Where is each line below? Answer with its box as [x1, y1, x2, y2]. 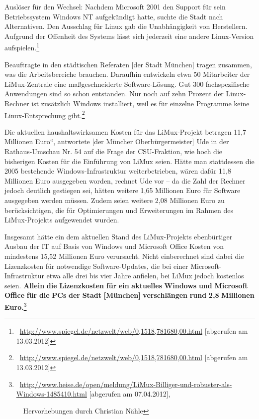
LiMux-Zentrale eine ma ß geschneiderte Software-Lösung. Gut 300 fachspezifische [4, 78, 250, 89]
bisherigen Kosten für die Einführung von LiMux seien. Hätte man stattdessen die [4, 156, 255, 166]
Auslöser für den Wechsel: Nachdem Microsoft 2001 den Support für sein [4, 1, 226, 11]
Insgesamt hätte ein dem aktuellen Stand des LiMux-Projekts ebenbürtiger [4, 231, 233, 241]
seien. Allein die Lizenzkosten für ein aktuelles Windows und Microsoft [4, 280, 248, 290]
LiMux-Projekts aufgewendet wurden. [4, 214, 119, 225]
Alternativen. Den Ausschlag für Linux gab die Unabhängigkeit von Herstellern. [4, 21, 248, 31]
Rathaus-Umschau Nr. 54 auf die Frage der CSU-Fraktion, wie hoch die [4, 146, 223, 157]
